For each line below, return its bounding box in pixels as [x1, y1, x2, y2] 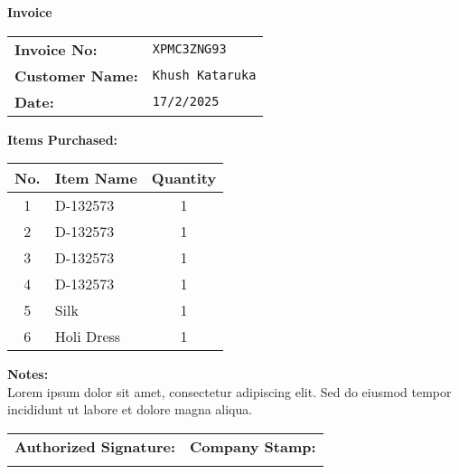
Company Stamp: [190, 435, 316, 457]
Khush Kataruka [152, 68, 257, 83]
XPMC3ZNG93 [152, 42, 227, 57]
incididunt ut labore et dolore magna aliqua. [7, 400, 253, 419]
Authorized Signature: [14, 435, 176, 457]
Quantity [151, 167, 217, 189]
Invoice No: [14, 38, 98, 60]
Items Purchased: [7, 129, 118, 148]
